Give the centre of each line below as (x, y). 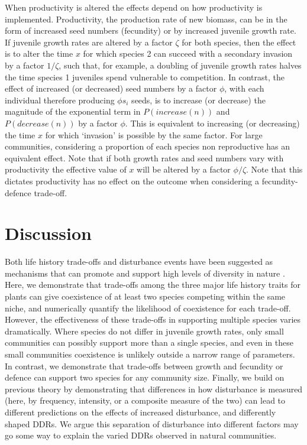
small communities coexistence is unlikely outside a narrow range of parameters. (150, 354)
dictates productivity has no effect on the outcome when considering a (132, 181)
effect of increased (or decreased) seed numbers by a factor (111, 88)
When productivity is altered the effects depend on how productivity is (134, 7)
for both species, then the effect (239, 42)
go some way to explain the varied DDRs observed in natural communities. (141, 435)
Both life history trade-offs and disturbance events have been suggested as (139, 262)
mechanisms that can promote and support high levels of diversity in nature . (145, 273)
